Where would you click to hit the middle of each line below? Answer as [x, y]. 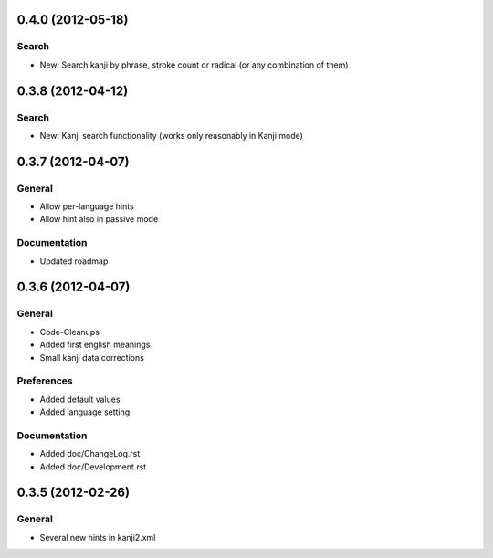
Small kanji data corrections [92, 357]
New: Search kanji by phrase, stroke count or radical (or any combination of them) [194, 65]
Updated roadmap [74, 261]
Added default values [80, 399]
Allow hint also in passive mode [99, 219]
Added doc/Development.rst [93, 467]
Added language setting [85, 412]
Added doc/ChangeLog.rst [90, 454]
